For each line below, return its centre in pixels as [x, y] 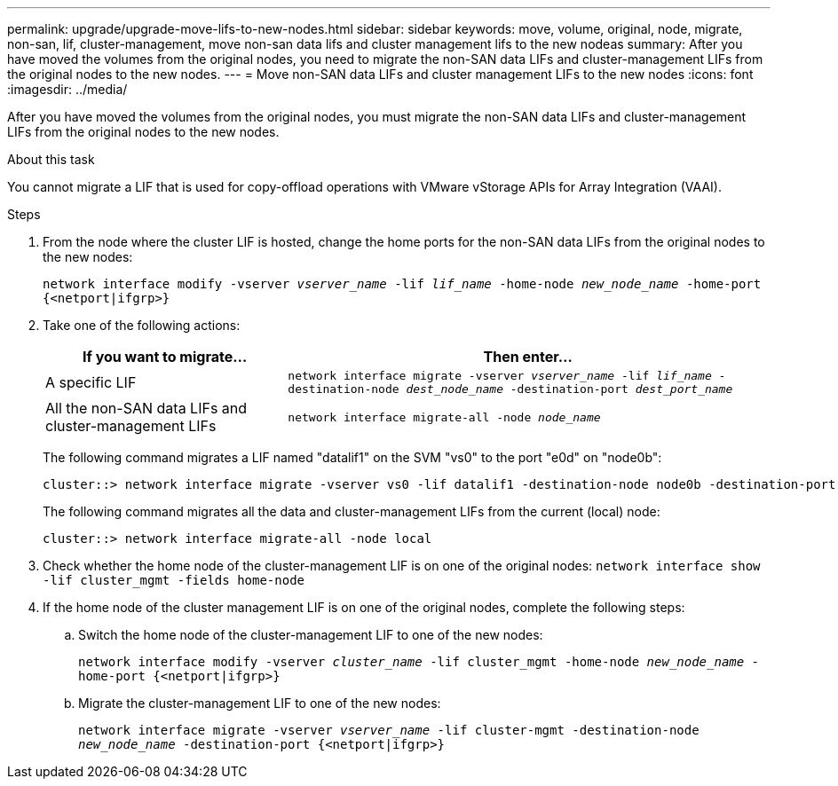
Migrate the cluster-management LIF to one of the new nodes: [260, 703]
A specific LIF [91, 382]
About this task [51, 159]
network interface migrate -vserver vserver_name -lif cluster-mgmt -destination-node [389, 730]
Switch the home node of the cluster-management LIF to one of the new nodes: [311, 635]
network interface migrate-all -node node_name [444, 417]
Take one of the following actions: [142, 325]
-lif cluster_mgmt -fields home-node [174, 580]
